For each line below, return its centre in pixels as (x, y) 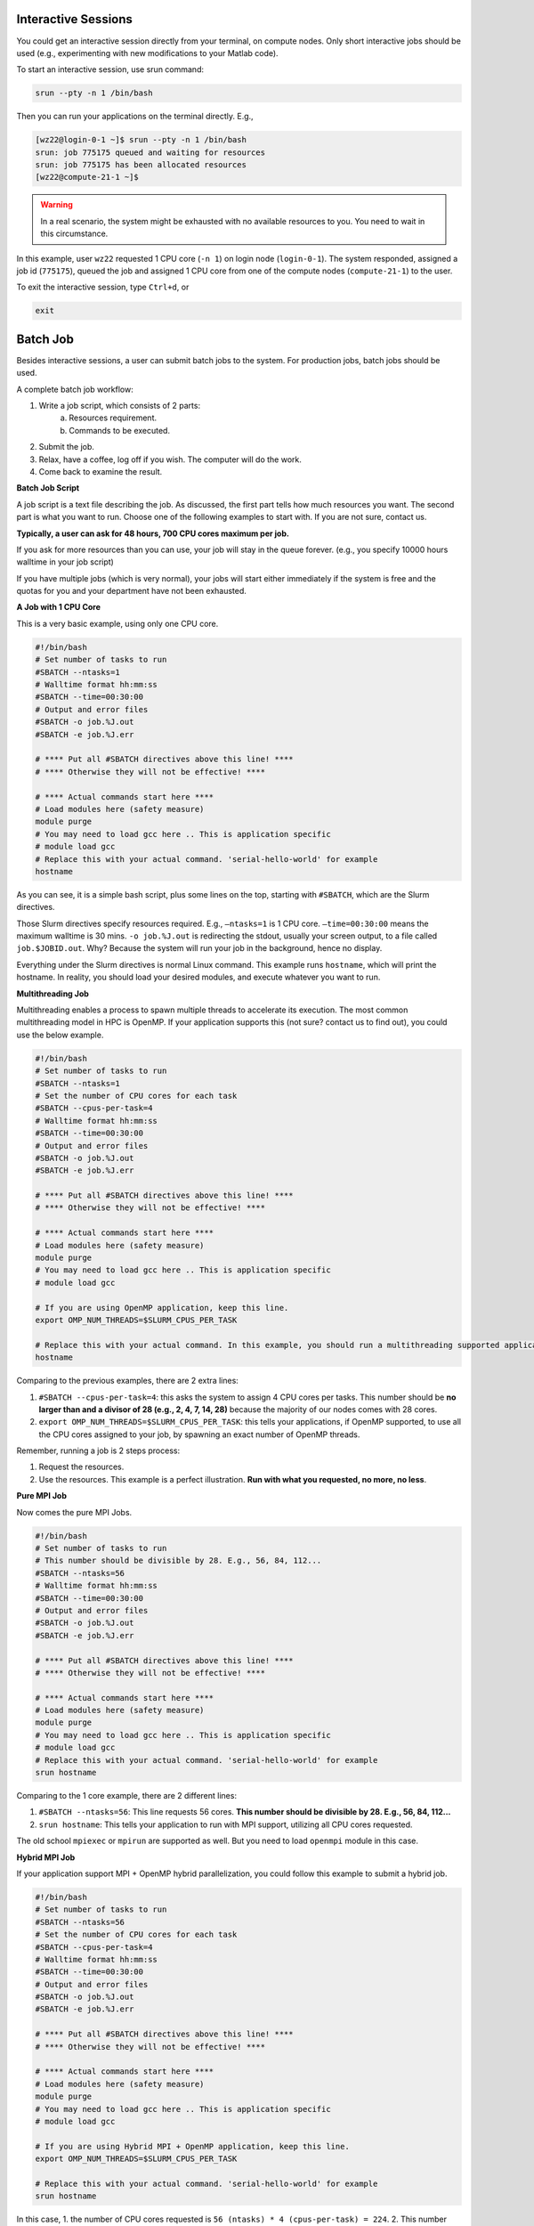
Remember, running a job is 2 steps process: (98, 1450)
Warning (57, 205)
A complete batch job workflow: (75, 389)
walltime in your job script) (65, 562)
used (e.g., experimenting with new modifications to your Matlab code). (148, 53)
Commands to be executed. (120, 430)
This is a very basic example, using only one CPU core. (117, 623)
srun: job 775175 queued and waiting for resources (150, 152)
